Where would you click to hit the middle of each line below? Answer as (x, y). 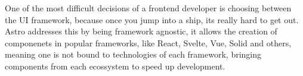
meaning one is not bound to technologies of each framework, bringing (133, 54)
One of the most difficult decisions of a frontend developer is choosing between (148, 8)
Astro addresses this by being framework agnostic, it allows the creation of (141, 31)
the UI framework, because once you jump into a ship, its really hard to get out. (152, 19)
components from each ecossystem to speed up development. (115, 66)
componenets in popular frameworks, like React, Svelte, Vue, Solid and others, (148, 42)
